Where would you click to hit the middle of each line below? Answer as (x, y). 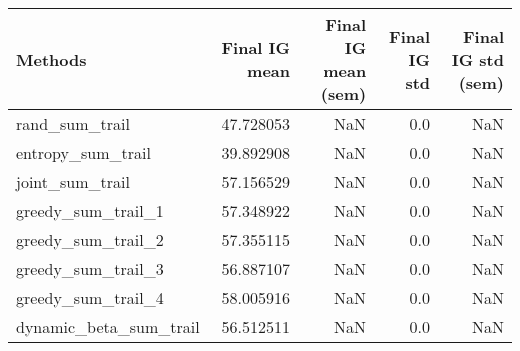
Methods (51, 59)
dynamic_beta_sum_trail (108, 326)
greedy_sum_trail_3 (90, 268)
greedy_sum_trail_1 (90, 210)
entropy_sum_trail (83, 152)
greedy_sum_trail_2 (90, 239)
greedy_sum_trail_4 (90, 297)
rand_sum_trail (73, 123)
